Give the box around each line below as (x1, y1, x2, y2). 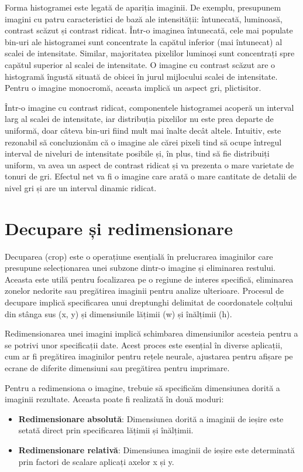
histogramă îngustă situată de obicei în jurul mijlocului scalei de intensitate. (5, 70, 278, 82)
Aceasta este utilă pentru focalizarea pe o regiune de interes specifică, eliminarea (5, 273, 294, 285)
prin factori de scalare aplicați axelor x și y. (18, 455, 174, 467)
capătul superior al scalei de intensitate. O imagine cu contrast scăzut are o (5, 58, 276, 70)
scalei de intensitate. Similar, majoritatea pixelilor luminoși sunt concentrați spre (5, 47, 295, 59)
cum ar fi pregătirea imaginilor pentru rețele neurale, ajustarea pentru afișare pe (5, 350, 293, 362)
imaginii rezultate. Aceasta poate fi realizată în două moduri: (5, 393, 224, 405)
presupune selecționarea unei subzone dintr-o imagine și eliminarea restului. (5, 262, 276, 274)
